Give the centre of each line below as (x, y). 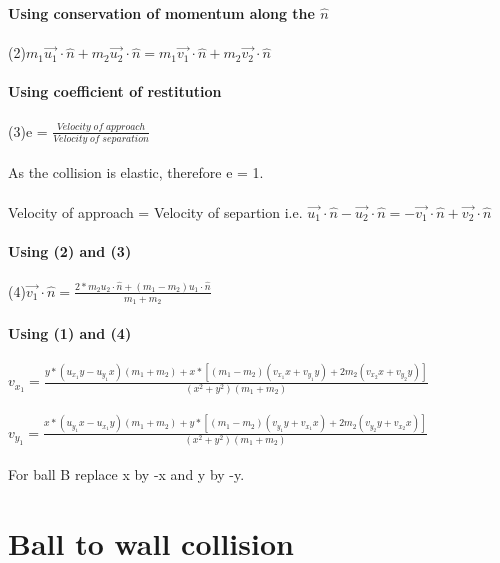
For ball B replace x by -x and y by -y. (126, 474)
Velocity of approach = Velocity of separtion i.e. (155, 211)
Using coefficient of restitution (115, 91)
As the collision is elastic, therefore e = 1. (136, 172)
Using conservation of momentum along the (161, 13)
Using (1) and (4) (70, 332)
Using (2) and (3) (70, 250)
